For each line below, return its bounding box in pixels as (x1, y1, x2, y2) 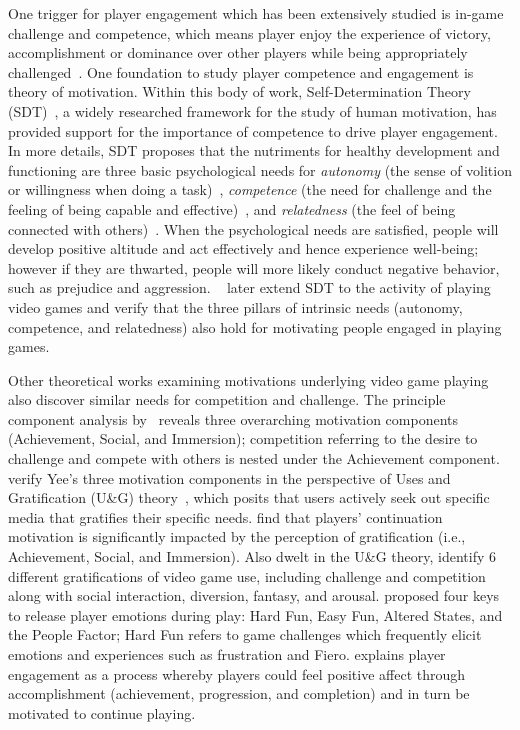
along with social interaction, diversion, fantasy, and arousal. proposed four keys (8, 585, 500, 606)
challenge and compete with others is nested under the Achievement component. (8, 448, 500, 469)
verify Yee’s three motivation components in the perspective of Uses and (8, 467, 451, 488)
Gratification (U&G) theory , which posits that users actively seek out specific (8, 487, 490, 508)
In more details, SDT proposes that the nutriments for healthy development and (8, 140, 500, 161)
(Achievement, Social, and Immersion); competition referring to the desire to (8, 428, 478, 449)
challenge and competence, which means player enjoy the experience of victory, (8, 22, 491, 43)
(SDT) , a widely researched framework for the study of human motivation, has (8, 100, 497, 121)
